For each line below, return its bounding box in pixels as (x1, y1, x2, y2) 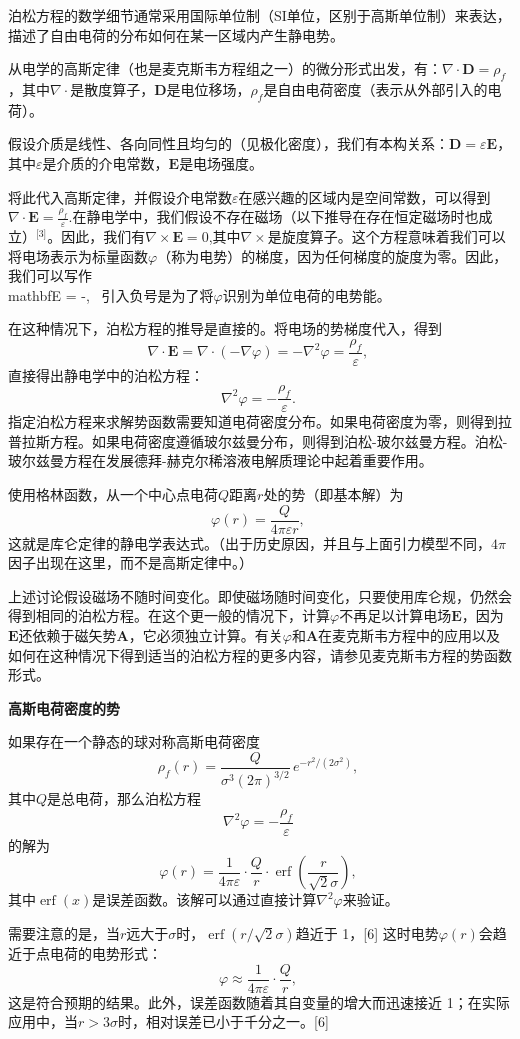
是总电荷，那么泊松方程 (47, 788, 202, 809)
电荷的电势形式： (49, 943, 162, 963)
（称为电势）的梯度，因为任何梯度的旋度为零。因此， (157, 245, 508, 266)
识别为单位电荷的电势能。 (222, 284, 391, 305)
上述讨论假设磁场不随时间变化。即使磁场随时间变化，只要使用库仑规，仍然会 (8, 585, 512, 606)
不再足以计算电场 (339, 605, 452, 626)
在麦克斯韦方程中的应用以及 (318, 625, 501, 646)
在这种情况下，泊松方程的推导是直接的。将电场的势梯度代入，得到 (8, 318, 442, 339)
